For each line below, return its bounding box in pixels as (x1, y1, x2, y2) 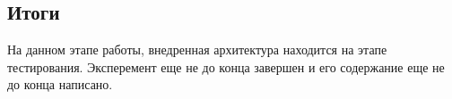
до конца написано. (7, 75, 113, 94)
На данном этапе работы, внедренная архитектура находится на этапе (7, 40, 387, 59)
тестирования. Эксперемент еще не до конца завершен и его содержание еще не (7, 57, 445, 76)
